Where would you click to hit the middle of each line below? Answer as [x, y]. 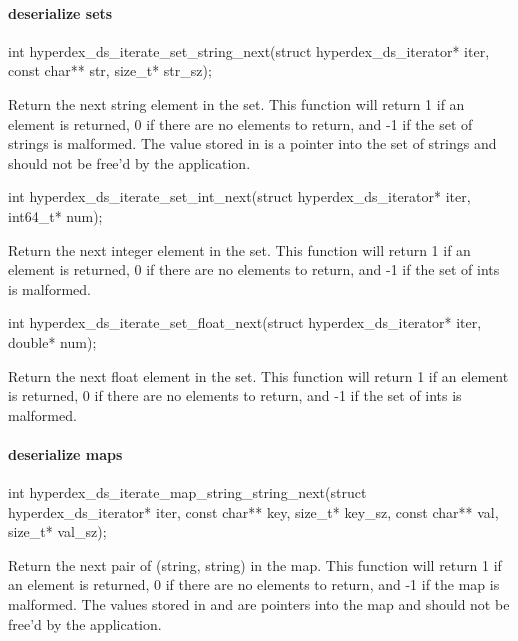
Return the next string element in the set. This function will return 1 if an [236, 103]
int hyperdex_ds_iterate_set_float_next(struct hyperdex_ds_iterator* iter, [245, 322]
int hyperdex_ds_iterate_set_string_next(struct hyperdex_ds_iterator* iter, [249, 50]
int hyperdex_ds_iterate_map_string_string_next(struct [187, 492]
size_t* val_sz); [57, 531]
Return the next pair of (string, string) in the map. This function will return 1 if [255, 564]
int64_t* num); [55, 215]
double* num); [52, 341]
